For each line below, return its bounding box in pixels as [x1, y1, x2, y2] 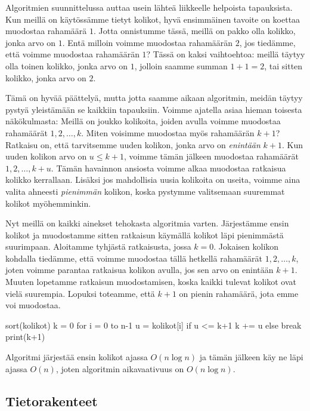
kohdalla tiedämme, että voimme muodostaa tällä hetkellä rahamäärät [5, 251, 263, 264]
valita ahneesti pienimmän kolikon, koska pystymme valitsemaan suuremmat [5, 185, 285, 197]
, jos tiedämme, [239, 36, 296, 48]
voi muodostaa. [5, 299, 61, 311]
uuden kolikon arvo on [5, 150, 87, 162]
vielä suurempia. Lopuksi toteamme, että [5, 287, 155, 299]
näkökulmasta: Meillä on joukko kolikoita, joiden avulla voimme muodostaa [5, 115, 281, 127]
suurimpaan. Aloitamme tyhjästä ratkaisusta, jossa [5, 240, 191, 253]
